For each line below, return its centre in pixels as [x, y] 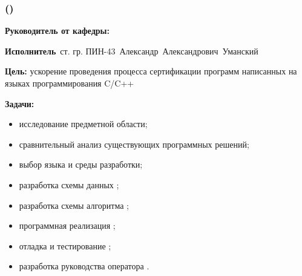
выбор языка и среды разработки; [81, 164]
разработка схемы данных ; [69, 184]
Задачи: [20, 103]
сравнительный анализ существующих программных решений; [134, 144]
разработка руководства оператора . [84, 266]
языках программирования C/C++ [70, 83]
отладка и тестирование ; [65, 245]
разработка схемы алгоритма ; [74, 205]
